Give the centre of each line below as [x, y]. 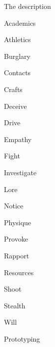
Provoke [16, 239]
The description [27, 6]
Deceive [15, 106]
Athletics [17, 39]
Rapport [17, 255]
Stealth [15, 305]
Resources [19, 272]
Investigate [20, 172]
